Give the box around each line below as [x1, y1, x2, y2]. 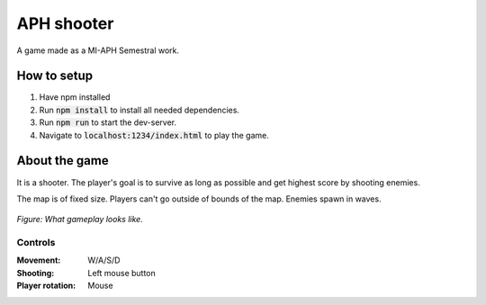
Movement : [16, 255, 61, 265]
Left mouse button [87, 267, 157, 278]
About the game [16, 153, 109, 168]
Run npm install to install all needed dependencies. [39, 104, 240, 115]
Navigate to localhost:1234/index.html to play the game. [39, 130, 269, 140]
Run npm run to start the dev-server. [39, 117, 177, 128]
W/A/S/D [87, 255, 121, 265]
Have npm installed [39, 92, 111, 103]
